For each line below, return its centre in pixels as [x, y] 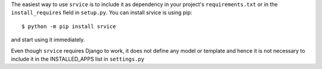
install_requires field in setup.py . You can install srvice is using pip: [102, 12]
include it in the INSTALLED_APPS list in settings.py [78, 59]
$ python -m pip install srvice [69, 26]
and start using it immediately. [48, 40]
